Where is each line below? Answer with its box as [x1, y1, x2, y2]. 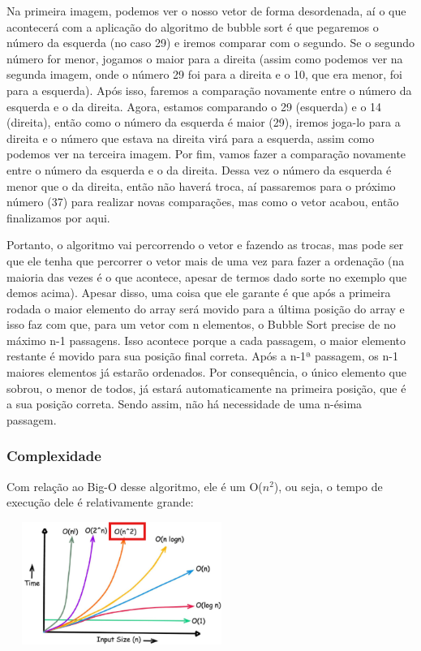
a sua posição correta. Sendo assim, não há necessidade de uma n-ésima [6, 395, 363, 412]
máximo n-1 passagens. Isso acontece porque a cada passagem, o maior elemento [6, 331, 406, 348]
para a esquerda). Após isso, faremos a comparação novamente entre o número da [6, 81, 412, 98]
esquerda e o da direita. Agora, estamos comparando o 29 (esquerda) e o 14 [6, 97, 382, 114]
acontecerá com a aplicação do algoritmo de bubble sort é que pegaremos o [6, 18, 379, 35]
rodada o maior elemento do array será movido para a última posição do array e [6, 300, 405, 317]
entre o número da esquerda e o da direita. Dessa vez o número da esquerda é [6, 161, 392, 178]
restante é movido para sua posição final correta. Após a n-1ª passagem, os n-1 [6, 347, 398, 364]
